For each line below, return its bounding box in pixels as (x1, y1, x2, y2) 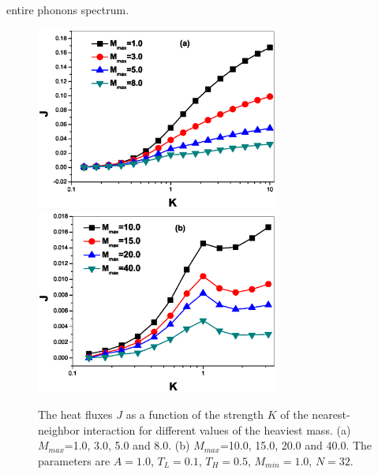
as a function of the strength (125, 405, 264, 422)
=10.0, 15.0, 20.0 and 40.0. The (219, 437, 372, 453)
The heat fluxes (38, 405, 113, 422)
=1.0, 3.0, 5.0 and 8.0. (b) (64, 437, 190, 453)
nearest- (312, 405, 350, 422)
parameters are (38, 452, 110, 468)
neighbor (38, 421, 80, 438)
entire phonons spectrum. (6, 2, 129, 17)
